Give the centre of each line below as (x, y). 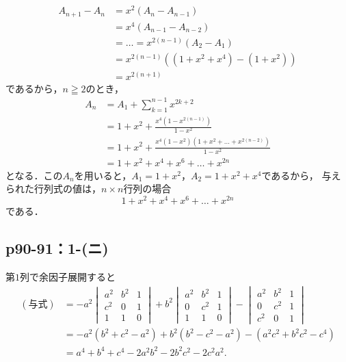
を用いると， (103, 175)
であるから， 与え (301, 175)
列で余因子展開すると (68, 276)
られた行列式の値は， (53, 189)
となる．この (34, 175)
